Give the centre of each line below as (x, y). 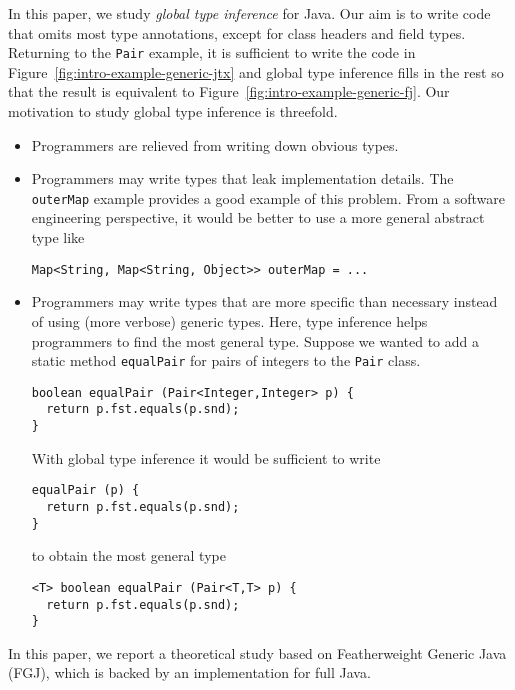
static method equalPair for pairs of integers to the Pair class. (226, 360)
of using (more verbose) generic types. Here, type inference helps (229, 320)
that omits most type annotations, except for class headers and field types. (237, 32)
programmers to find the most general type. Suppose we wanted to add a (255, 340)
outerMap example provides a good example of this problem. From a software (268, 197)
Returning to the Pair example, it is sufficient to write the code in (212, 52)
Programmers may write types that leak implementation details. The (242, 178)
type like (58, 237)
